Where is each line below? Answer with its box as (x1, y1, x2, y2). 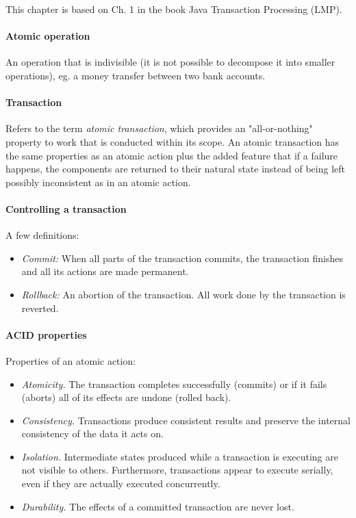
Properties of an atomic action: (5, 353, 136, 367)
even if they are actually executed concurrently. (21, 476, 220, 491)
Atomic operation (5, 29, 90, 43)
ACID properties (5, 327, 87, 341)
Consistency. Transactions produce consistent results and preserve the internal (21, 413, 351, 427)
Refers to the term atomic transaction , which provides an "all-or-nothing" (5, 121, 313, 135)
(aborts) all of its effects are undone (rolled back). (21, 390, 231, 404)
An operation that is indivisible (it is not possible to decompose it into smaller (5, 55, 335, 69)
